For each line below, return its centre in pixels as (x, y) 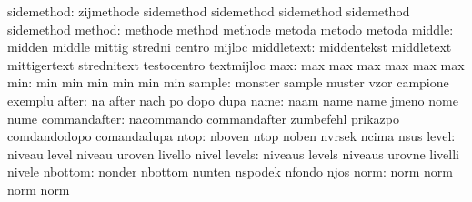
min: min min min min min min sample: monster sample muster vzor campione (228, 82)
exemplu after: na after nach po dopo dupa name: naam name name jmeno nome (233, 100)
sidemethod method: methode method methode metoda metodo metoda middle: (231, 29)
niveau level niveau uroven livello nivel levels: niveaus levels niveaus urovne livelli (233, 153)
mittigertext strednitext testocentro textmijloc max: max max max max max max (236, 64)
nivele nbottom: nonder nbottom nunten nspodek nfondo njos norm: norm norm (230, 172)
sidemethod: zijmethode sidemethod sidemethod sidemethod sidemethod (209, 11)
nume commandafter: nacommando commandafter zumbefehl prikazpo (204, 118)
